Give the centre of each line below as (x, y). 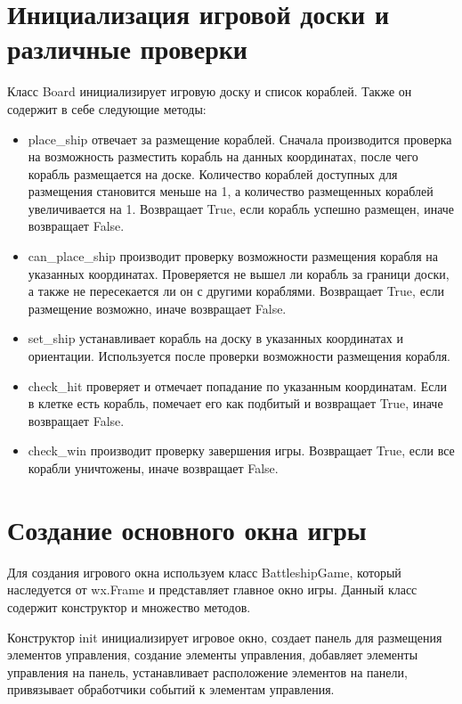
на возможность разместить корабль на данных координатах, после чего (223, 156)
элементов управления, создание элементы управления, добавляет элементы (213, 655)
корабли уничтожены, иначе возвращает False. (153, 468)
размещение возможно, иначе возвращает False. (157, 308)
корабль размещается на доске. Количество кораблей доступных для (213, 173)
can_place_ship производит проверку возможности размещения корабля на (233, 256)
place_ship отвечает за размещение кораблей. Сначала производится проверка (240, 139)
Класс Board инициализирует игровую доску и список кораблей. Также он (210, 91)
